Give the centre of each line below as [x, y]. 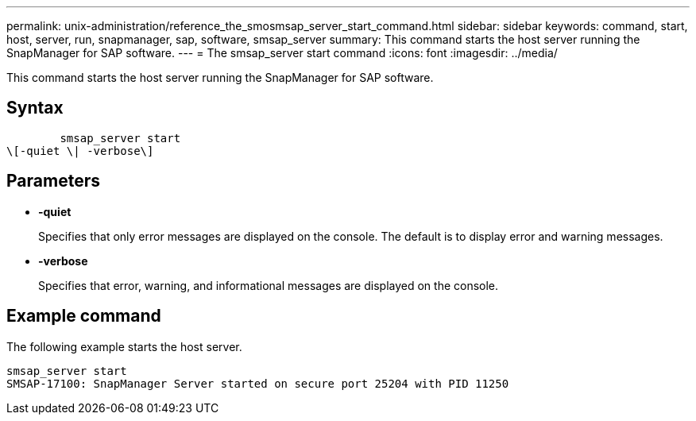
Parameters [53, 181]
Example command [84, 316]
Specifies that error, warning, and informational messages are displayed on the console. [269, 285]
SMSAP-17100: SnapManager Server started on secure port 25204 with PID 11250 [258, 383]
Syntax [35, 108]
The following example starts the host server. [124, 346]
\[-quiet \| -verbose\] [80, 151]
